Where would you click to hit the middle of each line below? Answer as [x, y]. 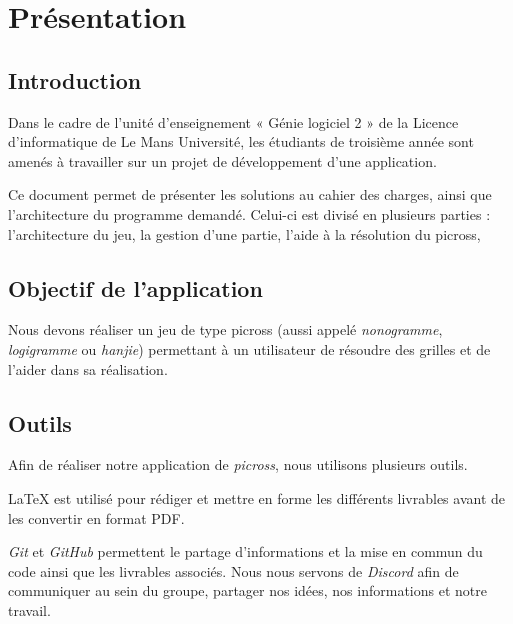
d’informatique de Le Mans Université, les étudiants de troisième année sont [241, 141]
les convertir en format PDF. [96, 517]
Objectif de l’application [135, 287]
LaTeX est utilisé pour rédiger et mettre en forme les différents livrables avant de [257, 497]
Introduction [75, 79]
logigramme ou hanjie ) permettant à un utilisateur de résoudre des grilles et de [249, 348]
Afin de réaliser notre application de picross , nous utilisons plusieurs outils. [238, 464]
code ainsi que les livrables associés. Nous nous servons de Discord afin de [233, 570]
